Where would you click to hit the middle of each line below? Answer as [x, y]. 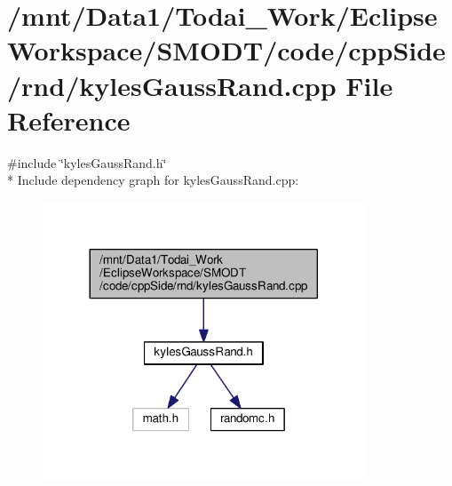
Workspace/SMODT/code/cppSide [226, 50]
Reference [69, 120]
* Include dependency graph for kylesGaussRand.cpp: [153, 180]
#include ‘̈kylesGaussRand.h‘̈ [87, 162]
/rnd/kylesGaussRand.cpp [172, 85]
